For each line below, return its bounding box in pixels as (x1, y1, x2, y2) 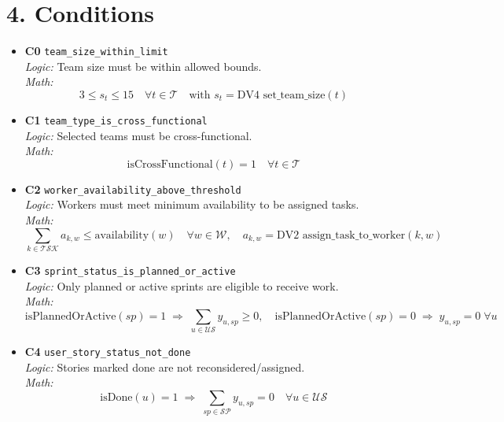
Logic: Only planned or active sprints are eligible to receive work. (24, 277, 339, 294)
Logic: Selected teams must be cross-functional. (24, 127, 252, 143)
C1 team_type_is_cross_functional (24, 111, 208, 128)
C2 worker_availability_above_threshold (24, 180, 241, 197)
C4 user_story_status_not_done (24, 343, 191, 360)
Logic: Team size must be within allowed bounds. (24, 57, 262, 74)
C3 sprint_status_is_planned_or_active (24, 261, 236, 278)
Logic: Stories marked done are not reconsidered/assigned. (24, 358, 305, 375)
